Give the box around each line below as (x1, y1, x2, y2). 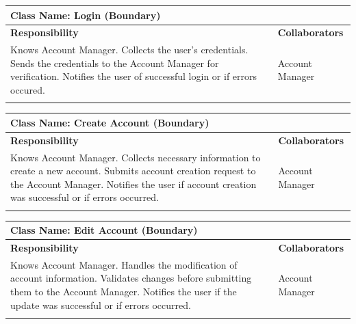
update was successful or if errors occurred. (10, 297, 191, 312)
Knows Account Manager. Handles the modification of (10, 257, 238, 271)
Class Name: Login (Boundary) (10, 8, 161, 22)
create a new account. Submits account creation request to (10, 163, 256, 178)
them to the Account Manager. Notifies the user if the (10, 284, 237, 298)
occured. (10, 82, 45, 96)
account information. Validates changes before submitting (10, 271, 252, 285)
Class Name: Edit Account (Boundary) (10, 223, 198, 237)
